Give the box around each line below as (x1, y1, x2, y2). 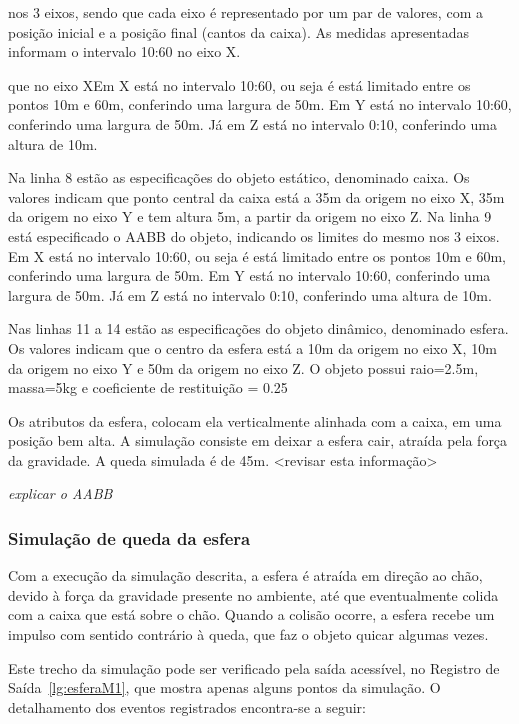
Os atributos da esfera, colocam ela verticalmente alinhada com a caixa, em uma (8, 410, 502, 431)
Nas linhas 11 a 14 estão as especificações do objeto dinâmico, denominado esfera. (8, 318, 509, 339)
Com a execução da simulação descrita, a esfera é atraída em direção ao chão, (8, 565, 483, 586)
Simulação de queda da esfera (8, 525, 251, 550)
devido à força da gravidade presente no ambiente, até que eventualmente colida (8, 584, 499, 605)
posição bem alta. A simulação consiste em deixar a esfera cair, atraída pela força (8, 430, 508, 451)
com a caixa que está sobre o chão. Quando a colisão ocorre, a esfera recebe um (8, 604, 495, 625)
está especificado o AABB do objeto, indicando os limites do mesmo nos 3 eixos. (8, 225, 500, 246)
